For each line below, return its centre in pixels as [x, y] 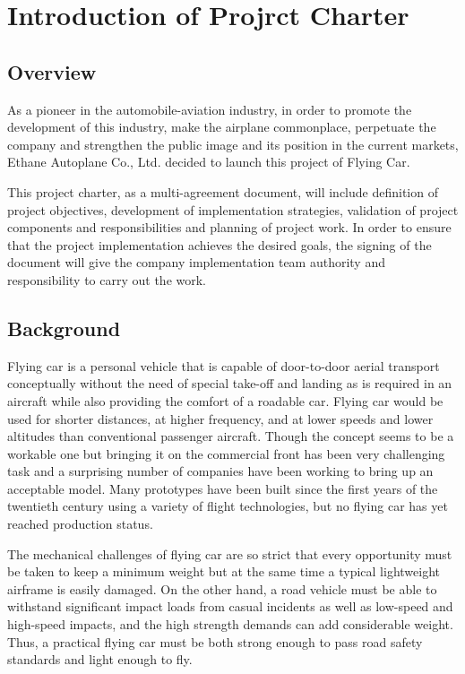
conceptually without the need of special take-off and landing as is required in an [230, 383]
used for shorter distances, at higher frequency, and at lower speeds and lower [220, 418]
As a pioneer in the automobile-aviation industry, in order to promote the [210, 109]
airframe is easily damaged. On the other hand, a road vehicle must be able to [222, 588]
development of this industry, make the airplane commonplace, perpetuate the [222, 127]
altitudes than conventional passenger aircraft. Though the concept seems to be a [231, 436]
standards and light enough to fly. [100, 659]
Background [64, 328]
